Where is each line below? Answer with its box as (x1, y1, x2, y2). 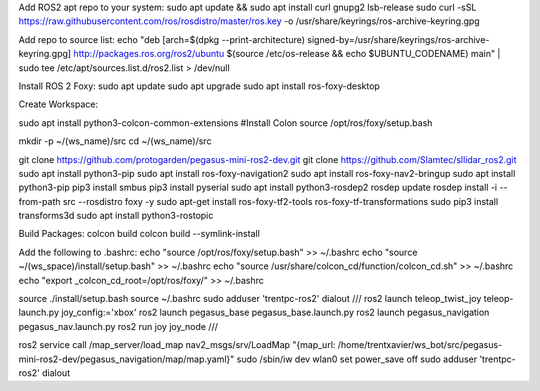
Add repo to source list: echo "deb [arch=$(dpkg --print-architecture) (18, 33, 305, 45)
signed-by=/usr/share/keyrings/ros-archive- (306, 33, 490, 45)
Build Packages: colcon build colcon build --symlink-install (18, 228, 260, 240)
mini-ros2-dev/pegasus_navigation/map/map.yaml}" (18, 353, 235, 365)
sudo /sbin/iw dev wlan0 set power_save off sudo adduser (236, 353, 478, 365)
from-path (18, 195, 61, 207)
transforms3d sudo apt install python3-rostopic (18, 210, 214, 222)
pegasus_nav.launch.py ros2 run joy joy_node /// (18, 320, 219, 332)
